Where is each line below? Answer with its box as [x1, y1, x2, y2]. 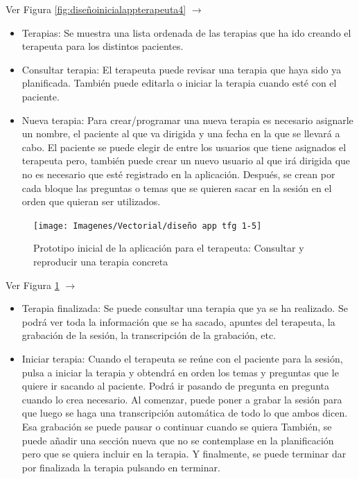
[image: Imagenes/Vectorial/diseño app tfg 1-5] [33, 220, 262, 231]
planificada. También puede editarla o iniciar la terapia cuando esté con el [21, 76, 337, 90]
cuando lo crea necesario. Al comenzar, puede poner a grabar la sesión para [21, 392, 342, 406]
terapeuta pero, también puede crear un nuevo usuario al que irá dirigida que [21, 153, 351, 168]
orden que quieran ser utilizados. [21, 194, 161, 209]
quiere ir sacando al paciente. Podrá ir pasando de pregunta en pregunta [21, 378, 329, 393]
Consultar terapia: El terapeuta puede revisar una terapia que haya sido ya [21, 62, 342, 76]
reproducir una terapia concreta [33, 254, 168, 268]
